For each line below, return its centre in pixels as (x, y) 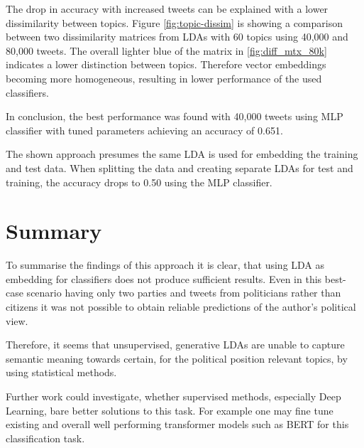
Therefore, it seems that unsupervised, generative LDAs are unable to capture (175, 345)
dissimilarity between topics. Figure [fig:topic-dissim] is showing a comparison (174, 22)
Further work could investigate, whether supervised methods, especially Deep (173, 396)
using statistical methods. (61, 372)
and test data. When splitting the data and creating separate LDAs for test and (180, 167)
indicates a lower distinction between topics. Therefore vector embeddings (166, 64)
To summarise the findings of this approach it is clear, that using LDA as (165, 265)
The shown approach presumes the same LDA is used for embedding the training (182, 154)
